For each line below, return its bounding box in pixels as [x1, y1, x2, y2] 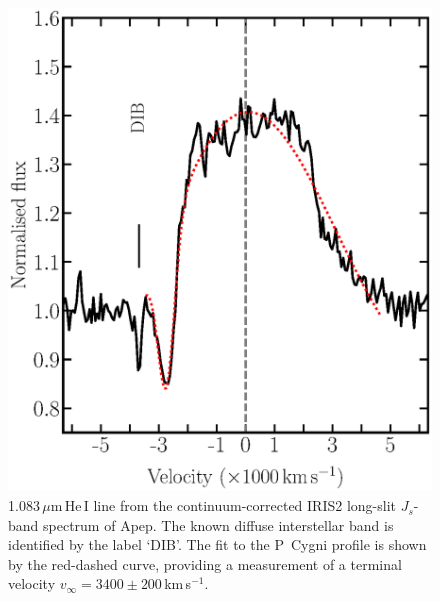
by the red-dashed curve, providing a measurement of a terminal [8, 553, 402, 574]
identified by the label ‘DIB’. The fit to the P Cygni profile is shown [8, 534, 427, 555]
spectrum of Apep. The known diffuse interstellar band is [43, 514, 394, 535]
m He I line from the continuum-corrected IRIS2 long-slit [50, 495, 397, 516]
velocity [8, 573, 56, 594]
